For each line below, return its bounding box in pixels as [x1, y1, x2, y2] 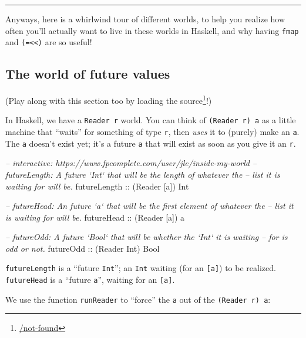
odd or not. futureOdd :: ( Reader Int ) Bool [5, 242, 160, 254]
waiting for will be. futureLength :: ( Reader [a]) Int [5, 180, 189, 192]
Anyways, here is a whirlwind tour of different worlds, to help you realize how [5, 13, 285, 25]
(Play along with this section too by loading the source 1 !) [5, 93, 212, 106]
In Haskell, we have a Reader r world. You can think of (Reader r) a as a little [5, 114, 296, 126]
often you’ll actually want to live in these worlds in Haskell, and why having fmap [5, 24, 299, 36]
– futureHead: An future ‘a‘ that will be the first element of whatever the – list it [5, 200, 294, 212]
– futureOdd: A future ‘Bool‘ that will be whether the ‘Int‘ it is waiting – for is [5, 231, 288, 243]
